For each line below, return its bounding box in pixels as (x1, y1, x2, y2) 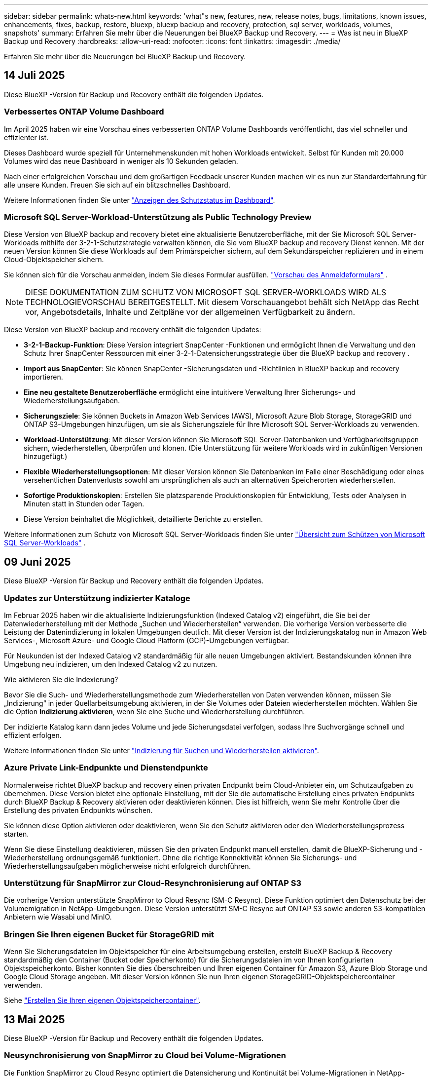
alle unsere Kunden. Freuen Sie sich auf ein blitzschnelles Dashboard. (4, 180, 230, 189)
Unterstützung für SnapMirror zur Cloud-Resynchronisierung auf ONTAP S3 (4, 878, 302, 888)
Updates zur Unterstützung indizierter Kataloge (4, 593, 190, 603)
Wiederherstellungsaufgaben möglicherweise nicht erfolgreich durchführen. (4, 861, 251, 870)
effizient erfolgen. (4, 731, 62, 739)
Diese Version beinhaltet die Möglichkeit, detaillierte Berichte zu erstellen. (24, 515, 263, 524)
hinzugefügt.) (24, 452, 68, 461)
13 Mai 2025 (4, 1013, 65, 1026)
